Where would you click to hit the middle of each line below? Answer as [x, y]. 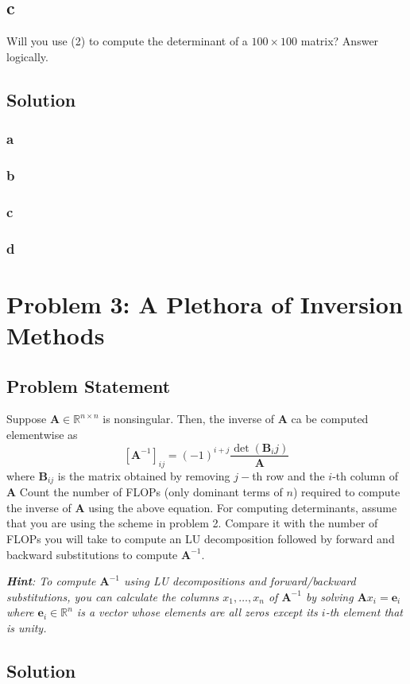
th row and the [288, 475]
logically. [27, 56]
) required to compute [346, 492]
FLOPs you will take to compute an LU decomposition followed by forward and [201, 538]
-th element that [364, 612]
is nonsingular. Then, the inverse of [189, 419]
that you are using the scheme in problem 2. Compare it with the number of [192, 523]
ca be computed [330, 419]
